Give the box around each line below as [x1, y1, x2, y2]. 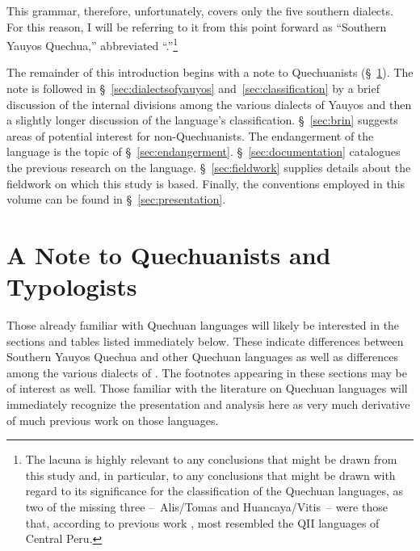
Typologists [6, 270, 137, 303]
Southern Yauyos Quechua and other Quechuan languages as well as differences [6, 348, 399, 365]
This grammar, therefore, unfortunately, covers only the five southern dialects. [6, 2, 393, 19]
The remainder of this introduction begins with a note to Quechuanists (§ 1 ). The [6, 64, 414, 81]
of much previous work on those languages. [6, 411, 219, 428]
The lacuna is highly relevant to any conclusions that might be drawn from [25, 451, 397, 468]
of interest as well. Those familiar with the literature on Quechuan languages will [6, 380, 408, 397]
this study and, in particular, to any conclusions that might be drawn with [25, 466, 396, 483]
